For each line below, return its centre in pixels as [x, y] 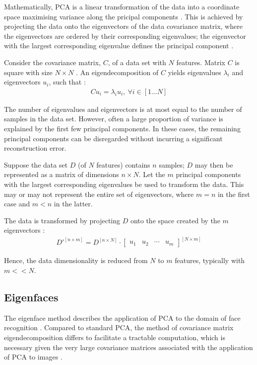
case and [17, 204]
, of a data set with [137, 62]
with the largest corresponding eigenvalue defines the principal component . [119, 46]
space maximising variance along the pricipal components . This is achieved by [124, 16]
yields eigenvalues [194, 72]
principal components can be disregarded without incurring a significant [113, 138]
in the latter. [73, 204]
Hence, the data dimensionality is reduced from [76, 260]
